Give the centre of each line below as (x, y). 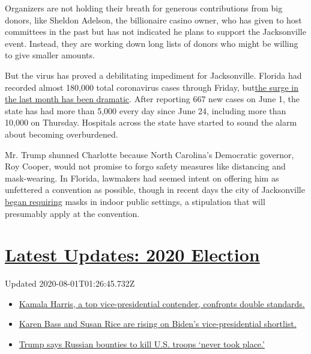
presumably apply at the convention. (72, 213)
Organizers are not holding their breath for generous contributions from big (144, 8)
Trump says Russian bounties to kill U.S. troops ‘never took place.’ (142, 344)
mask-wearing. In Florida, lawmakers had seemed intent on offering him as (142, 178)
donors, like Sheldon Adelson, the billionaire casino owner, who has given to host (153, 20)
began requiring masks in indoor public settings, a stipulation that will (135, 201)
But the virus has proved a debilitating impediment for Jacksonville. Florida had (153, 75)
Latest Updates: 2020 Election (132, 255)
